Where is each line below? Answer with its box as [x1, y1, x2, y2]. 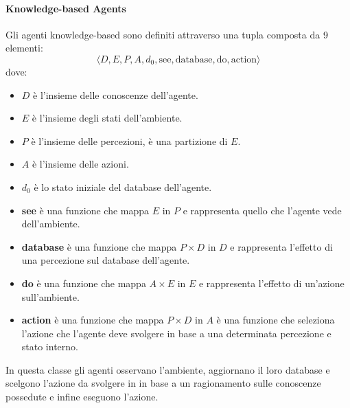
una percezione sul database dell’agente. [21, 253, 190, 267]
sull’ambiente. [21, 289, 80, 304]
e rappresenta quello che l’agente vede [183, 203, 342, 217]
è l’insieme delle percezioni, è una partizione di [31, 133, 228, 148]
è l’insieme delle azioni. [32, 157, 129, 171]
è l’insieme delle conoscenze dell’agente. [33, 87, 198, 102]
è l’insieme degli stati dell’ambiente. [32, 111, 183, 125]
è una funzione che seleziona [216, 313, 335, 327]
